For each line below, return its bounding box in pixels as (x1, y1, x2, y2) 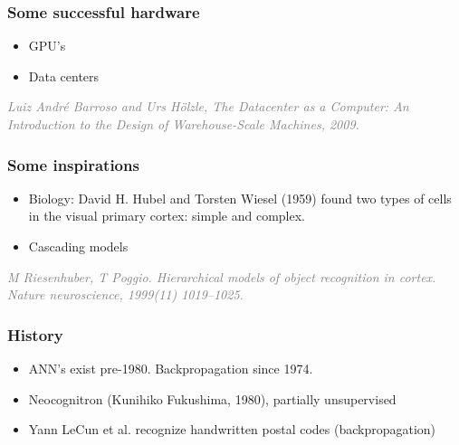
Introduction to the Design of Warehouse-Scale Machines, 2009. (7, 115, 359, 133)
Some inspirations (7, 153, 139, 175)
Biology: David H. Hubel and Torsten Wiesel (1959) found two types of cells (28, 188, 452, 207)
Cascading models (28, 237, 129, 255)
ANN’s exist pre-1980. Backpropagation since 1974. (28, 359, 313, 377)
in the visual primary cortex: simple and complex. (28, 206, 305, 225)
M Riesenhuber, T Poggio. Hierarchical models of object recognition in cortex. (7, 267, 436, 286)
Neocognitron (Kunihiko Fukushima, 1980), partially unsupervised (28, 389, 397, 408)
